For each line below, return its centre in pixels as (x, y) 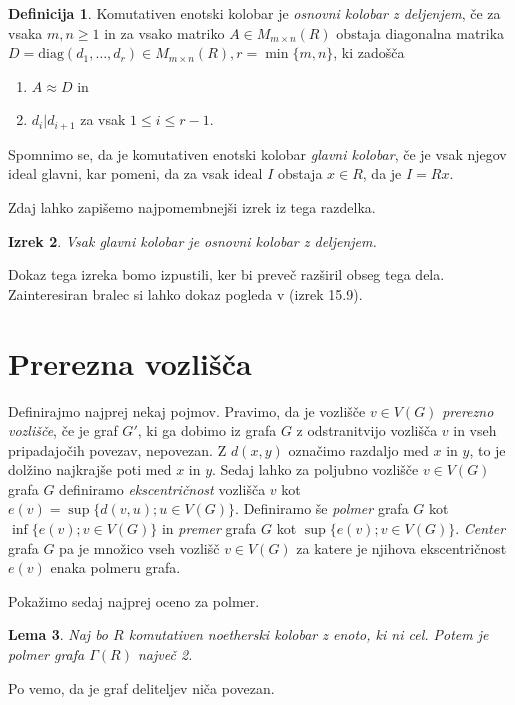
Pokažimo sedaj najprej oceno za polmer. (134, 600)
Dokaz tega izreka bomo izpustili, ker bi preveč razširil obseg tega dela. (226, 274)
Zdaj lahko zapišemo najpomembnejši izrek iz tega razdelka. (192, 207)
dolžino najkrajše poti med (90, 469)
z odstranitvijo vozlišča (367, 430)
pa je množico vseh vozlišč (139, 547)
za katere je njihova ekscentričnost (401, 547)
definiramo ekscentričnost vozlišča (162, 488)
